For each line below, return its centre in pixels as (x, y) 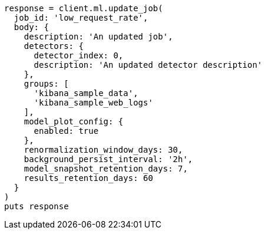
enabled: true (66, 131)
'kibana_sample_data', (86, 93)
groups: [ (46, 84)
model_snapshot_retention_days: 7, (106, 169)
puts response (37, 206)
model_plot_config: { (74, 121)
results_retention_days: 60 (88, 178)
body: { (31, 27)
